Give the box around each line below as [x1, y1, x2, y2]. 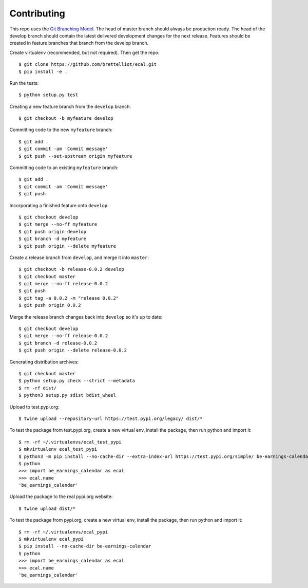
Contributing [9, 8, 65, 19]
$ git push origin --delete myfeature [18, 243, 117, 249]
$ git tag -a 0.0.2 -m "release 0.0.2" [18, 295, 119, 301]
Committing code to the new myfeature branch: [9, 126, 113, 133]
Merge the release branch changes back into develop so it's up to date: [9, 314, 163, 320]
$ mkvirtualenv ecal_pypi [18, 536, 84, 542]
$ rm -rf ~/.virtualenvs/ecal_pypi [18, 529, 108, 535]
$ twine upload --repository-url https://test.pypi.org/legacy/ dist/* [18, 415, 203, 421]
